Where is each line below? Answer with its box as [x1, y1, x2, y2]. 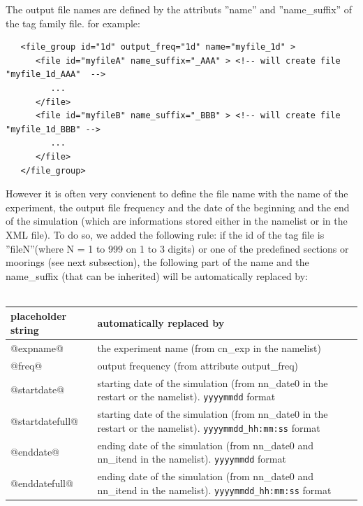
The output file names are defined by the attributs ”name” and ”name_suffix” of [6, 2, 353, 16]
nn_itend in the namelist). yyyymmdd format [97, 451, 286, 466]
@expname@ [10, 340, 64, 355]
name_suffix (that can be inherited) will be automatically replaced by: [6, 268, 309, 283]
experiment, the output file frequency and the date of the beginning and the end [6, 199, 350, 214]
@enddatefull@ [10, 475, 73, 490]
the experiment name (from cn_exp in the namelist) [97, 340, 321, 355]
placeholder [10, 309, 67, 323]
